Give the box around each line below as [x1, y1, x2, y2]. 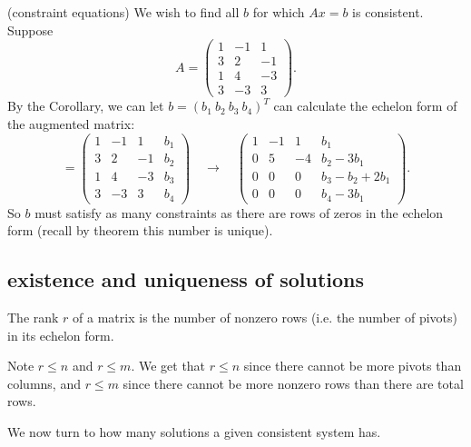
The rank [7, 307, 59, 326]
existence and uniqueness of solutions [7, 265, 365, 293]
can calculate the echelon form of [273, 96, 457, 115]
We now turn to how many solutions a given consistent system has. [7, 422, 381, 441]
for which [252, 3, 305, 21]
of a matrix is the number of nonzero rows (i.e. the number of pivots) [73, 307, 458, 326]
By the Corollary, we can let [7, 96, 164, 115]
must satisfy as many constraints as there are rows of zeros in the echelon [34, 203, 444, 222]
